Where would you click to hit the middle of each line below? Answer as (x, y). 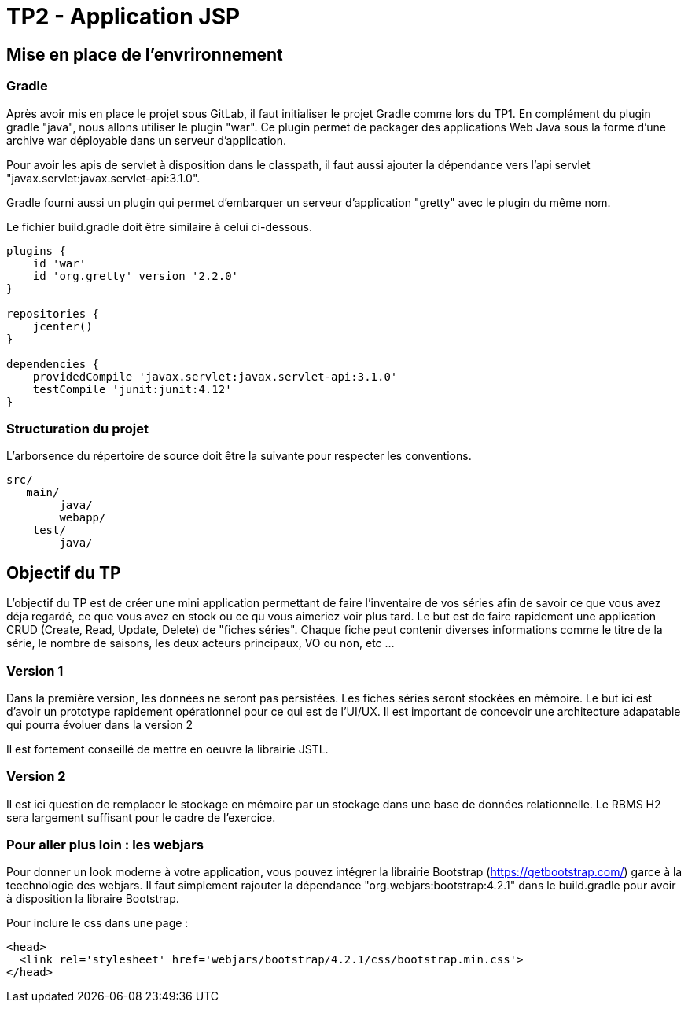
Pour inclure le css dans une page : (97, 923)
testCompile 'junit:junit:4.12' (132, 389)
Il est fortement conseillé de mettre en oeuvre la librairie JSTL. (167, 749)
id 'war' (59, 263)
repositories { (53, 313)
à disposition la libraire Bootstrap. (93, 899)
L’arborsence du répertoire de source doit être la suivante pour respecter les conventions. (239, 456)
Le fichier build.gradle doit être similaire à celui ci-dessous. (160, 226)
